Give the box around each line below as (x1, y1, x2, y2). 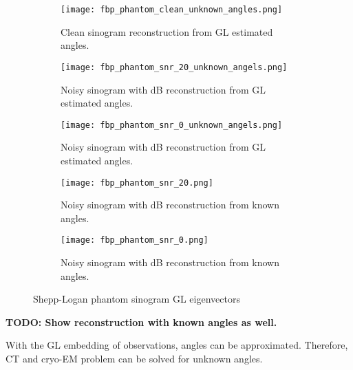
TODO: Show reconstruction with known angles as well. (6, 314, 277, 329)
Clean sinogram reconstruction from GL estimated (61, 24, 273, 39)
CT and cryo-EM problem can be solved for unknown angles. (6, 351, 263, 365)
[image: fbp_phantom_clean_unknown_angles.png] (61, 5, 283, 14)
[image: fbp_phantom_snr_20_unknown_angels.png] (61, 62, 288, 72)
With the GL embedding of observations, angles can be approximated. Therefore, (6, 338, 348, 352)
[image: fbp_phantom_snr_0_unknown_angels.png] (61, 120, 283, 130)
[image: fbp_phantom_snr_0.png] (61, 235, 208, 246)
